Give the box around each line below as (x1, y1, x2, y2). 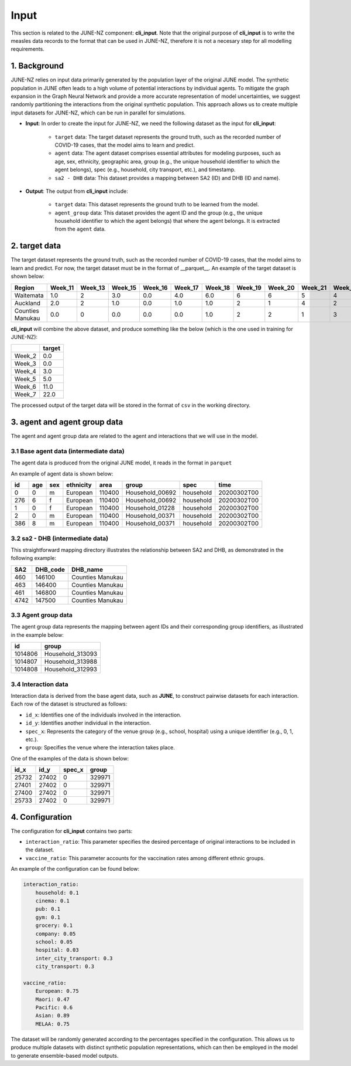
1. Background (11, 61, 64, 71)
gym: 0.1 (35, 914, 61, 921)
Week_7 (14, 391, 36, 399)
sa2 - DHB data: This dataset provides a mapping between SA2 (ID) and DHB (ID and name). (54, 174, 280, 181)
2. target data (11, 241, 61, 251)
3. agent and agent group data (11, 417, 123, 427)
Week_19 (236, 283, 261, 291)
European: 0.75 (35, 988, 79, 994)
